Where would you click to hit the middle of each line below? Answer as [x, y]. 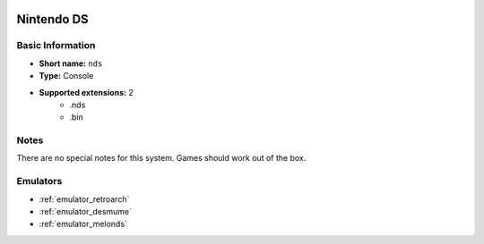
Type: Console [66, 76]
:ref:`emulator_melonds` [83, 224]
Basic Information [56, 46]
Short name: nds [71, 63]
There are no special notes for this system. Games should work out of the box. [161, 158]
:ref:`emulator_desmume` [86, 211]
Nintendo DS [52, 19]
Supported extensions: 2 [86, 92]
